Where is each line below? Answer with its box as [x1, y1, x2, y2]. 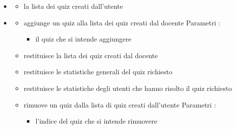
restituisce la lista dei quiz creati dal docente [24, 50, 158, 60]
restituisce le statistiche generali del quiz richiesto [24, 66, 173, 77]
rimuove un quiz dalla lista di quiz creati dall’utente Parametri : [24, 99, 216, 109]
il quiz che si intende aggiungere [35, 34, 132, 44]
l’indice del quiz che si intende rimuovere [35, 116, 158, 126]
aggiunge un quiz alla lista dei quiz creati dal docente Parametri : [24, 17, 220, 27]
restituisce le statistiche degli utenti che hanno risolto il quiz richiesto [24, 83, 232, 93]
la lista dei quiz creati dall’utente [24, 1, 123, 11]
